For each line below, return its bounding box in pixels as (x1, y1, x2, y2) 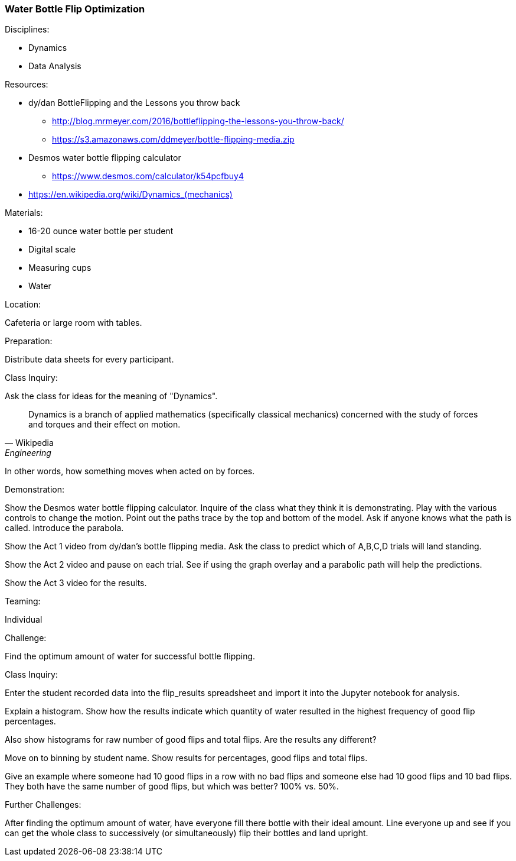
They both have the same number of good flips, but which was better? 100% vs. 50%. (5, 781, 339, 792)
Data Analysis (28, 61, 81, 72)
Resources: (5, 79, 48, 90)
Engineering (5, 448, 51, 458)
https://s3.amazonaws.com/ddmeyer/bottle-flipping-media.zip (52, 134, 295, 145)
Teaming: (5, 596, 41, 607)
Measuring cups (28, 263, 92, 273)
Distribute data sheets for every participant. (5, 354, 174, 365)
